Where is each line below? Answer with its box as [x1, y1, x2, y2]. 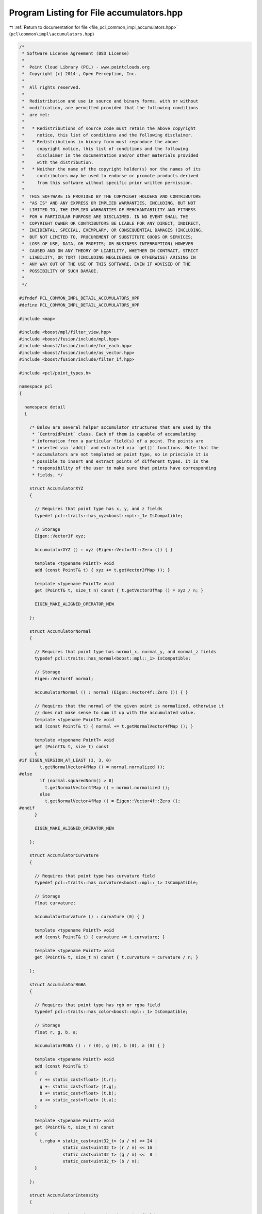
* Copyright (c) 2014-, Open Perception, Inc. [22, 71, 137, 77]
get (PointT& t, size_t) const [34, 744, 109, 750]
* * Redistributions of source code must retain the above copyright [22, 125, 196, 131]
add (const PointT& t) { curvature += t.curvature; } [34, 934, 165, 940]
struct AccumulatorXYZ [29, 486, 83, 491]
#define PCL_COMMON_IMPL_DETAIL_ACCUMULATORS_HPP [19, 302, 140, 308]
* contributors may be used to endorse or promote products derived [22, 173, 198, 179]
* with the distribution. [22, 159, 94, 165]
